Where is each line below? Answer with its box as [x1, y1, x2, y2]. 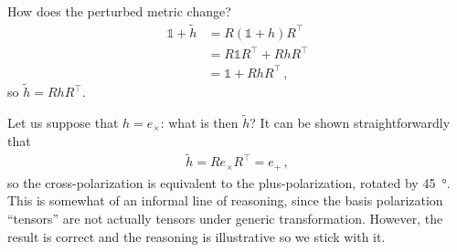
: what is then [160, 112, 239, 131]
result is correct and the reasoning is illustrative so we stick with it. [7, 226, 386, 246]
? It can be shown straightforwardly [250, 112, 451, 131]
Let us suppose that [7, 112, 119, 131]
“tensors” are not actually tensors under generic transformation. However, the [7, 209, 443, 228]
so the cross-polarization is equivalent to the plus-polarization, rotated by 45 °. [7, 173, 451, 192]
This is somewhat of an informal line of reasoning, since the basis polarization [7, 191, 443, 210]
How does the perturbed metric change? [7, 2, 231, 20]
